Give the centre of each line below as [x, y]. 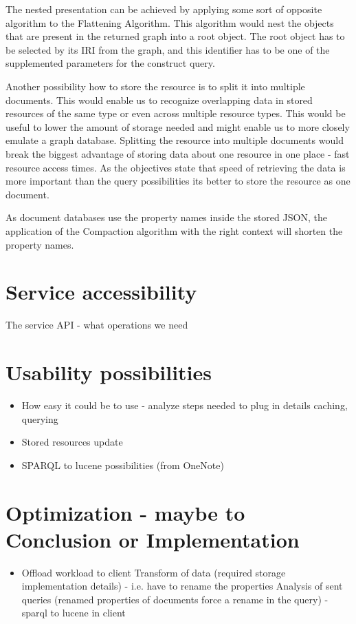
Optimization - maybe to [125, 512]
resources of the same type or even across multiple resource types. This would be [176, 113]
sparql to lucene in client [74, 613]
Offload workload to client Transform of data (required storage [154, 572]
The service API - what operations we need [97, 325]
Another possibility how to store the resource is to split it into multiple [155, 86]
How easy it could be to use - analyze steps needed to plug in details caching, [185, 405]
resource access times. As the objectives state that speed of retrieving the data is [176, 167]
